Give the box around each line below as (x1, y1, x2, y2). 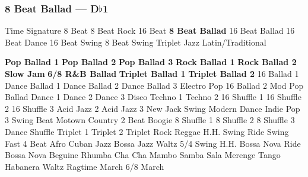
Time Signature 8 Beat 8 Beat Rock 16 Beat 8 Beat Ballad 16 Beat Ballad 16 (5, 24, 295, 37)
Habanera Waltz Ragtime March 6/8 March (5, 160, 164, 172)
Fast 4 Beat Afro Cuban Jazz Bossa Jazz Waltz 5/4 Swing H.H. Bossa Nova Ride (5, 137, 301, 149)
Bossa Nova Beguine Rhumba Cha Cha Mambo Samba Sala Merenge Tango (5, 149, 281, 161)
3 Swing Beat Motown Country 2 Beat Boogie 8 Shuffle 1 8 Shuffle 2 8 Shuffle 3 (5, 114, 295, 126)
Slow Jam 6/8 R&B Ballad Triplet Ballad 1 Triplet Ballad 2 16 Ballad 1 (5, 67, 299, 79)
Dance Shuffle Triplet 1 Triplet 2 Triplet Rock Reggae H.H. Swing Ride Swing (5, 125, 289, 137)
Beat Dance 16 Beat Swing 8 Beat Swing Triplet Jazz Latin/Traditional (5, 36, 266, 48)
